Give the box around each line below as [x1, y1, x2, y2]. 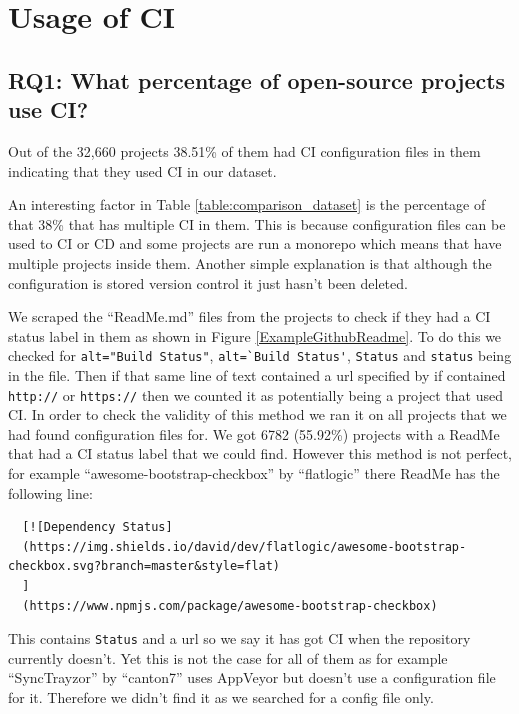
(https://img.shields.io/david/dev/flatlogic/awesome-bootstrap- [22, 539, 467, 554]
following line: [8, 482, 93, 503]
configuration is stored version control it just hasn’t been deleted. [8, 272, 408, 293]
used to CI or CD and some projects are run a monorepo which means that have [8, 233, 502, 254]
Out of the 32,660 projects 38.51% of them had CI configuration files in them [8, 140, 481, 161]
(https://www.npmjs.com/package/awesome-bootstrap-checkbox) [22, 598, 438, 613]
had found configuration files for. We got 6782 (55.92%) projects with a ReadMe [8, 423, 500, 444]
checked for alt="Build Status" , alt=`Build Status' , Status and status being [8, 345, 512, 366]
